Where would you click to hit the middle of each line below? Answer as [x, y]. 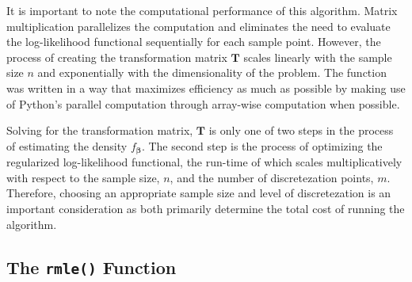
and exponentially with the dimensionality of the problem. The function [212, 72]
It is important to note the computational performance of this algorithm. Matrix [202, 10]
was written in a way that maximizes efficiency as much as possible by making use [206, 88]
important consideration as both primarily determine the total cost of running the [206, 208]
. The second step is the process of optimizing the [262, 145]
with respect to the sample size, [83, 177]
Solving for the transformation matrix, [100, 130]
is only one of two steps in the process [301, 130]
